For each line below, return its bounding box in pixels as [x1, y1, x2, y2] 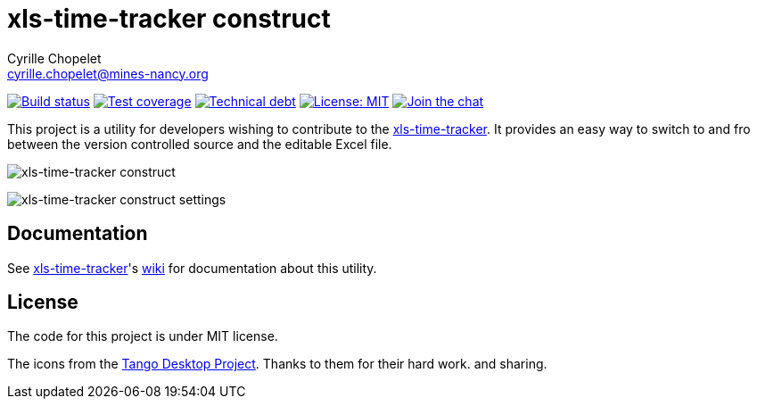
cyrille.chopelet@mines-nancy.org [7, 65, 209, 81]
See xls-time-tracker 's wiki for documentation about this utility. [7, 260, 377, 276]
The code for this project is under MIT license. [7, 328, 278, 344]
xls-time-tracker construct [7, 4, 331, 34]
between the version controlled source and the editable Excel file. [7, 136, 392, 152]
